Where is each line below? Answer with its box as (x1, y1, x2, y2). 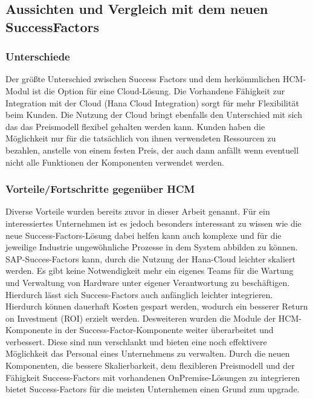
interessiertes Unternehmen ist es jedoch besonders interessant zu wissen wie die (5, 216, 302, 229)
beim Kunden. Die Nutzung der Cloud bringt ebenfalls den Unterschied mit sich (5, 108, 302, 121)
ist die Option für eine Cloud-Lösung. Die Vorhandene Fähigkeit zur (32, 84, 285, 97)
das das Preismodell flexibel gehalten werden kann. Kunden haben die (5, 120, 265, 132)
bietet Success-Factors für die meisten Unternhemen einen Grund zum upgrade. (5, 383, 300, 395)
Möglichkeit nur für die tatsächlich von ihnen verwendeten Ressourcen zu (5, 132, 276, 144)
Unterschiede (5, 49, 70, 64)
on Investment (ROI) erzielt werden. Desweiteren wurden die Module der (5, 311, 276, 324)
